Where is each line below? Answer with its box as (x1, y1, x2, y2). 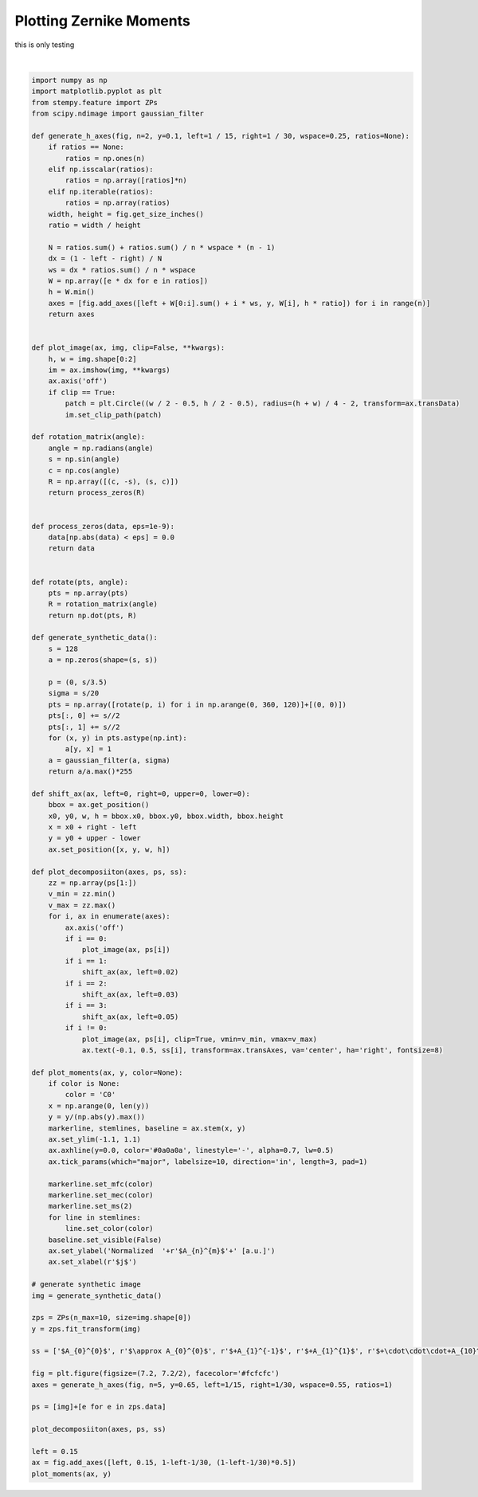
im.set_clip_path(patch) (65, 410, 163, 419)
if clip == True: (48, 387, 116, 397)
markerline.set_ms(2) (48, 1201, 133, 1211)
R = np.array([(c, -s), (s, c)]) (48, 476, 179, 486)
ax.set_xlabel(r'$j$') (48, 1257, 137, 1267)
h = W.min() (48, 288, 96, 296)
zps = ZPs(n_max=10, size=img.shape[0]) (31, 1313, 191, 1323)
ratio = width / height (48, 221, 141, 229)
